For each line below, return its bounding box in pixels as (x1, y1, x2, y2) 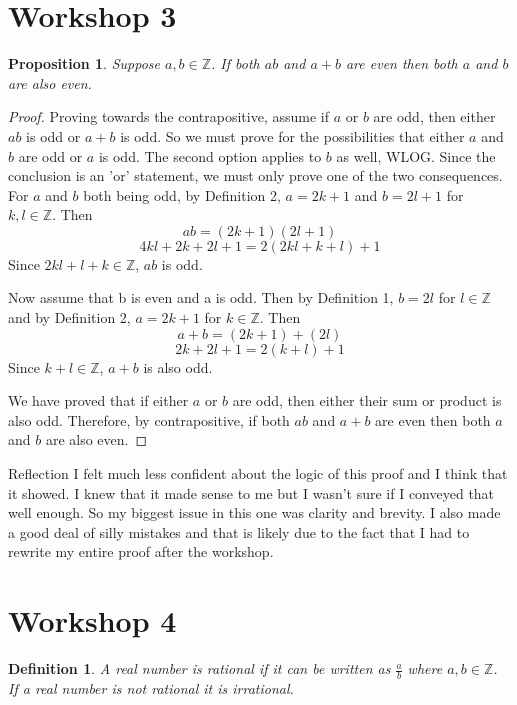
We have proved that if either (8, 390, 189, 411)
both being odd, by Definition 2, (83, 184, 281, 205)
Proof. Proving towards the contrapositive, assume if (8, 106, 330, 127)
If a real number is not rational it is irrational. (8, 677, 294, 698)
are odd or (18, 145, 83, 166)
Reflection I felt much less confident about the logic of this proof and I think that (8, 463, 508, 484)
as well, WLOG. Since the (336, 145, 496, 166)
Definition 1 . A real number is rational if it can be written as (8, 658, 391, 679)
